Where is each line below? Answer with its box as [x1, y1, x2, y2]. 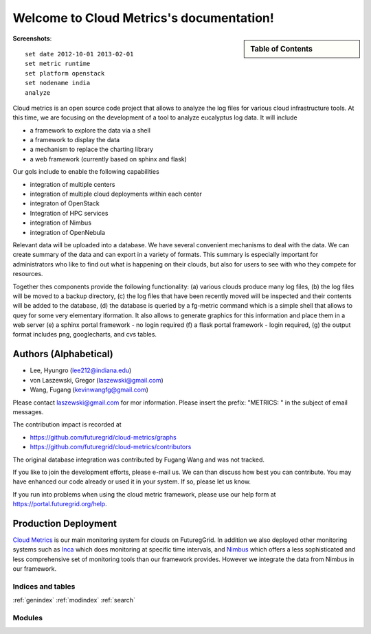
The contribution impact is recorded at [12, 420, 122, 429]
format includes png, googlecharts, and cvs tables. [12, 330, 157, 339]
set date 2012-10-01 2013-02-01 [25, 50, 134, 58]
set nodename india [25, 79, 91, 87]
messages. [12, 407, 44, 416]
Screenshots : [12, 34, 52, 43]
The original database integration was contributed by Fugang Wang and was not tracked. [12, 455, 265, 464]
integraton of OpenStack [30, 199, 100, 207]
